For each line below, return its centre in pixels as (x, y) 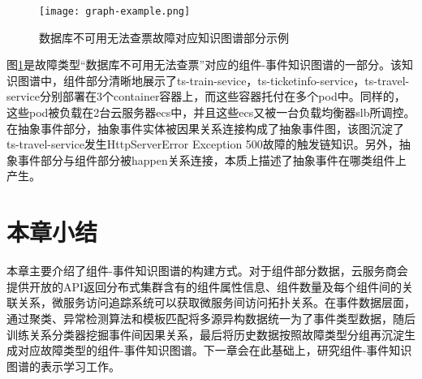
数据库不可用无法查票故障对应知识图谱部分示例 (164, 37)
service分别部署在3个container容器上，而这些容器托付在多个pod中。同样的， (206, 96)
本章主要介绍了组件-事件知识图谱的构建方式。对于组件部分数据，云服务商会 (207, 271)
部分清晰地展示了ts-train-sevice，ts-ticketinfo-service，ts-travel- (248, 80)
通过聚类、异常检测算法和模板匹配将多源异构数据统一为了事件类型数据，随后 (211, 318)
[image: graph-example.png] (115, 11)
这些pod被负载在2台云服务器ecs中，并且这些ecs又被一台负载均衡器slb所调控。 (211, 112)
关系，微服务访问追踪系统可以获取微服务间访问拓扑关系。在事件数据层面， (216, 302)
